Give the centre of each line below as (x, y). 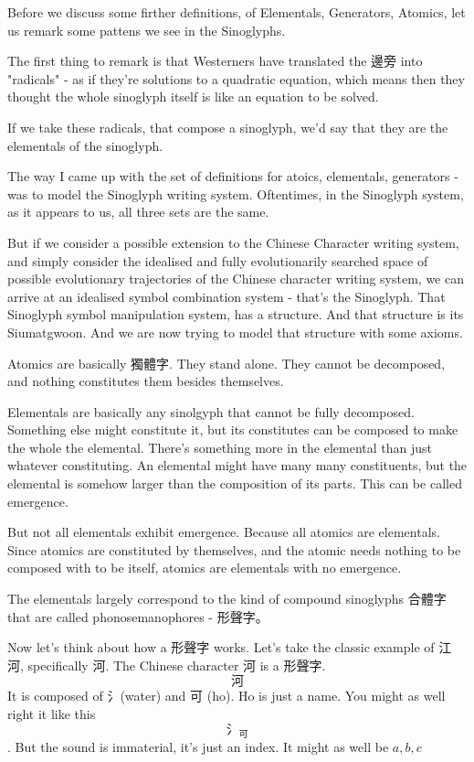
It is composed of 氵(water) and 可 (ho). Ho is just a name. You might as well (226, 696)
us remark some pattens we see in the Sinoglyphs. (147, 30)
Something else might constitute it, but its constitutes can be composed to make (233, 429)
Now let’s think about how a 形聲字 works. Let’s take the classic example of (221, 647)
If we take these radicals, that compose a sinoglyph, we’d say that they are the (228, 127)
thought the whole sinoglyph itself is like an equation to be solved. (193, 97)
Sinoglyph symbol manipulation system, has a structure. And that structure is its (236, 314)
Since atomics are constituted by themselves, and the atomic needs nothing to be (234, 549)
